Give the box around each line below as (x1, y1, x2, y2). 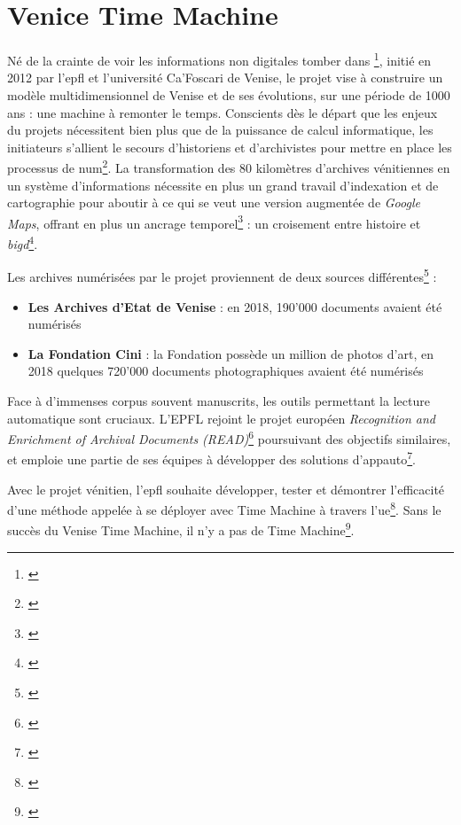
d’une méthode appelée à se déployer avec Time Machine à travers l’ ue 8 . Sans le (7, 498, 441, 518)
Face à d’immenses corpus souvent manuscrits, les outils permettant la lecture (7, 391, 430, 409)
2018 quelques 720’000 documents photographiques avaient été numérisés (27, 362, 424, 380)
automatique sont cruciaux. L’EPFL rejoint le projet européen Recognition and (7, 409, 436, 427)
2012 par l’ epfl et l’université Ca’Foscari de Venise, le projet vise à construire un (7, 68, 443, 87)
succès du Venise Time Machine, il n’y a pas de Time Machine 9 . (7, 518, 355, 540)
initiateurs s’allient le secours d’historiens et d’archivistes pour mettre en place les (7, 137, 452, 156)
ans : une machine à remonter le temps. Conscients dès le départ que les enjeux (7, 103, 438, 121)
